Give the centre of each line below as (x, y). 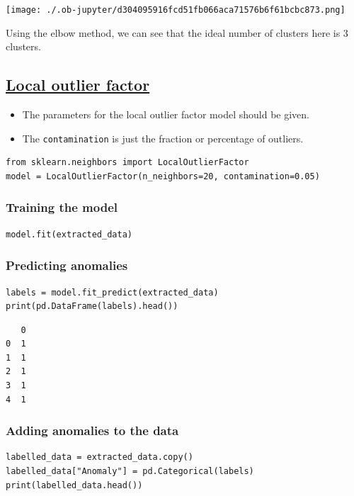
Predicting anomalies (67, 265)
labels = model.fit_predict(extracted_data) (112, 292)
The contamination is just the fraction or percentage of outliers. (163, 138)
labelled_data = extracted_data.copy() (99, 457)
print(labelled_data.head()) (74, 485)
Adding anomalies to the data (92, 430)
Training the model (62, 207)
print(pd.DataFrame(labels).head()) (92, 306)
